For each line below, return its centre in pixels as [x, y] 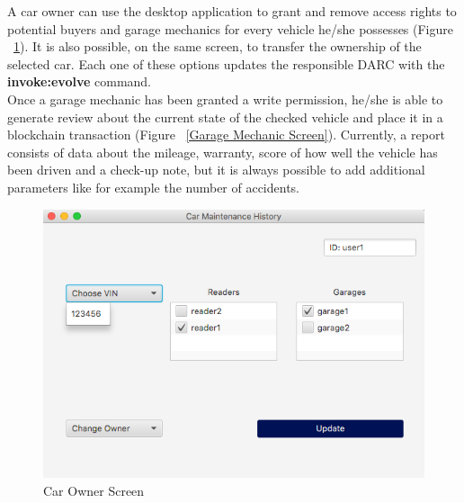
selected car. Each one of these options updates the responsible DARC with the [226, 63]
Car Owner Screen [94, 490]
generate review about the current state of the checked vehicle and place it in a [225, 117]
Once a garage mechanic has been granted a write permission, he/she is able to [225, 99]
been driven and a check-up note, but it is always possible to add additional [216, 170]
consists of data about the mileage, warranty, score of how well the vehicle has [223, 152]
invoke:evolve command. [80, 81]
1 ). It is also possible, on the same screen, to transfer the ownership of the [218, 46]
